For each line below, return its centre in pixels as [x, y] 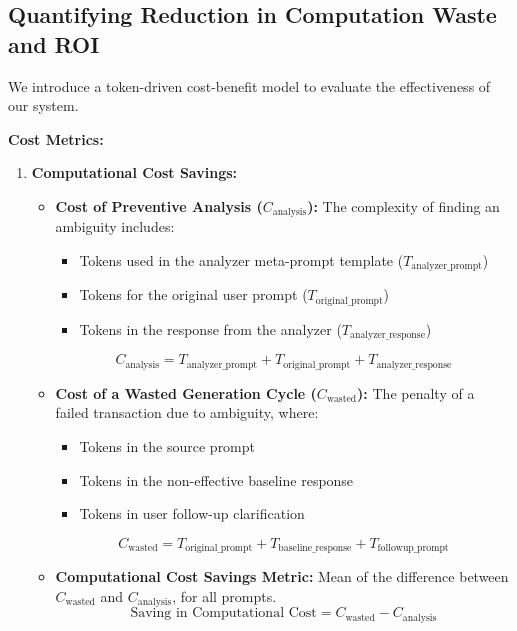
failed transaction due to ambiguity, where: [187, 412]
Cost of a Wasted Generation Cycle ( [186, 392]
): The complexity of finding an [403, 205]
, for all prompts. [224, 595]
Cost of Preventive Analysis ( [159, 205]
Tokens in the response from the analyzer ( [210, 328]
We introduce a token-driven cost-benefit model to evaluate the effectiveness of [249, 85]
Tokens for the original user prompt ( [193, 294]
